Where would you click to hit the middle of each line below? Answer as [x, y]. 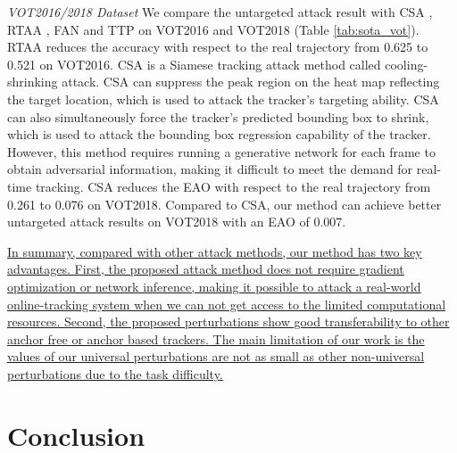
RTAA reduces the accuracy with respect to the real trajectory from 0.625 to [218, 47]
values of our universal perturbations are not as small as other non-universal [216, 356]
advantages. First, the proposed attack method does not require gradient [206, 269]
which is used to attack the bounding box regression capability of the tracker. [219, 134]
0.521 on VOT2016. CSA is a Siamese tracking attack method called [194, 64]
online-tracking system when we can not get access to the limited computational [227, 304]
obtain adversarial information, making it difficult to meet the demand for [210, 169]
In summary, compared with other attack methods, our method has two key [215, 251]
